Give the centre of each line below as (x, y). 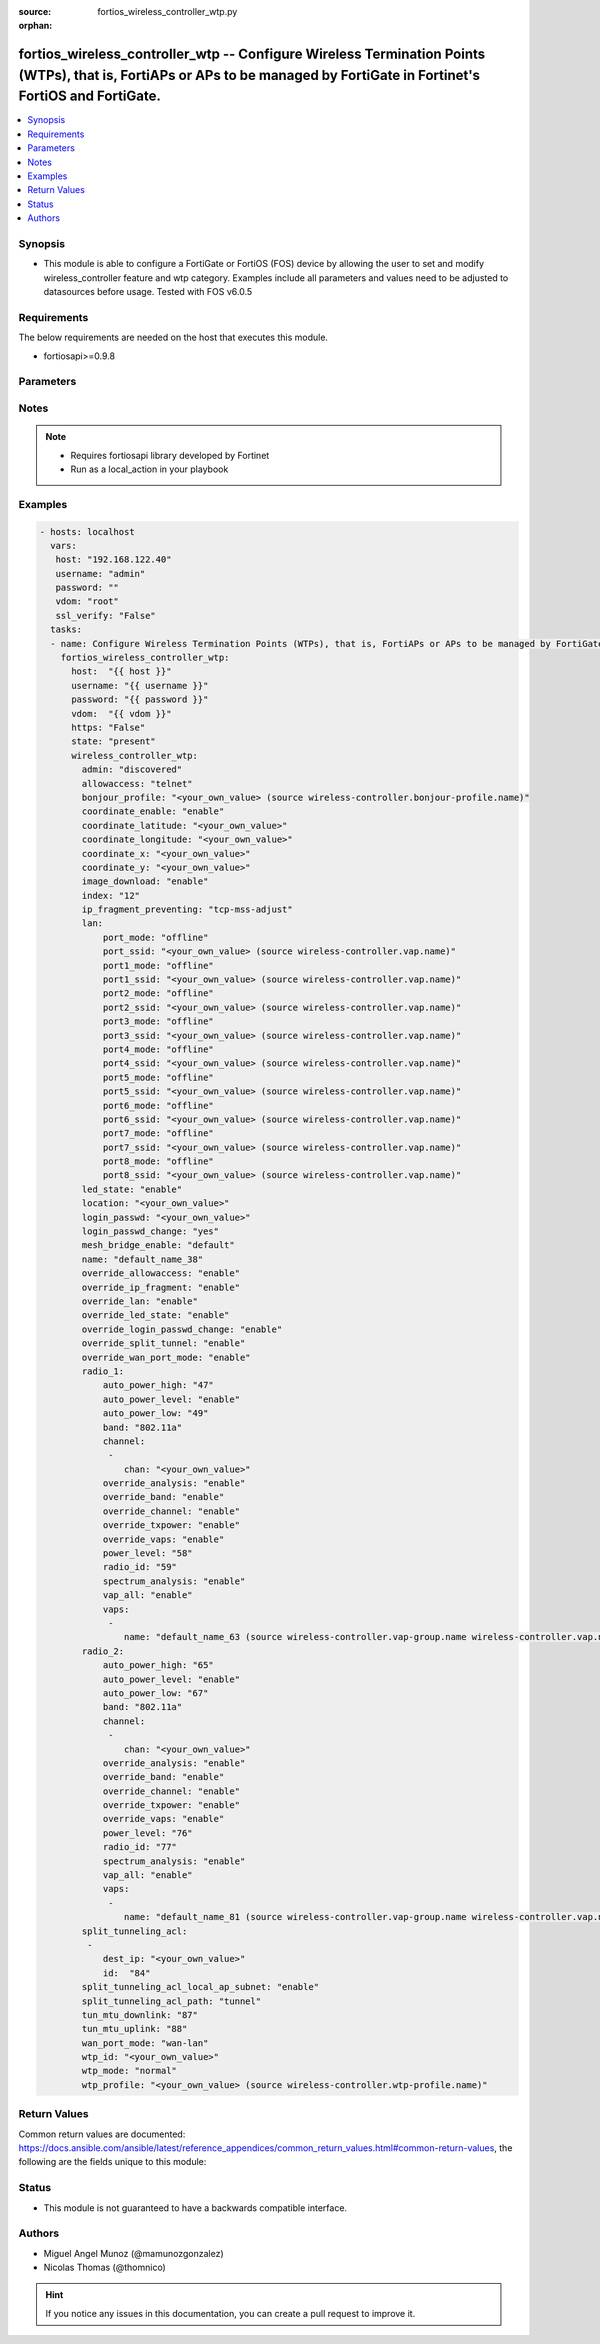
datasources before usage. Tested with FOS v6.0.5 (148, 292)
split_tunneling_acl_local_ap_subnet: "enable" (200, 1987)
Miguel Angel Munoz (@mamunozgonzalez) (133, 2253)
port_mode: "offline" (155, 937)
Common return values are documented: (102, 2134)
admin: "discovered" (132, 769)
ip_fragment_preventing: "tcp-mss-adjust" (187, 909)
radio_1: (103, 1371)
